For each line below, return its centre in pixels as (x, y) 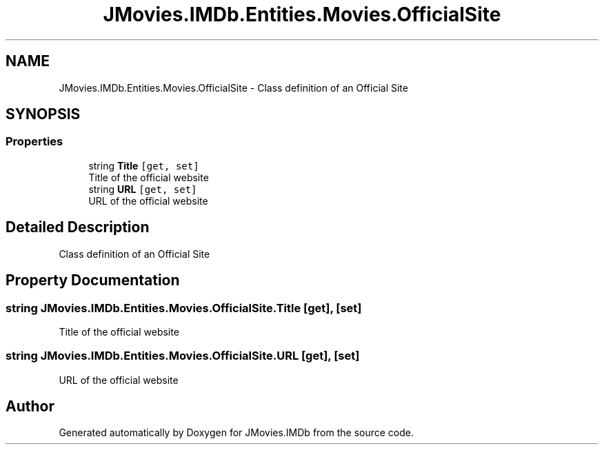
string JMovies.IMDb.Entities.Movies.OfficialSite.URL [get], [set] (183, 356)
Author (30, 407)
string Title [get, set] (144, 165)
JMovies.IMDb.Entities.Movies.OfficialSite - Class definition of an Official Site (233, 88)
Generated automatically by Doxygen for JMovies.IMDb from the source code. (236, 433)
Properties (34, 142)
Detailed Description (78, 227)
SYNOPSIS (43, 114)
